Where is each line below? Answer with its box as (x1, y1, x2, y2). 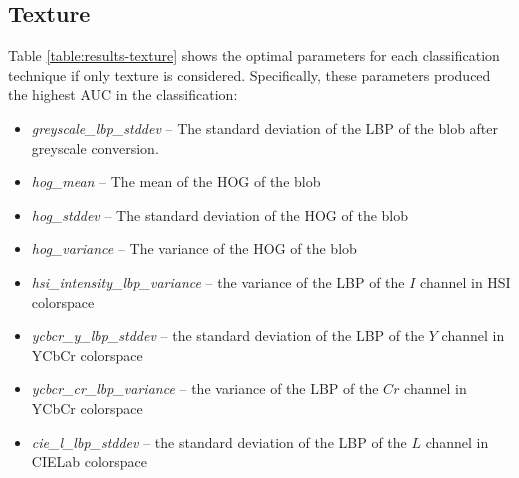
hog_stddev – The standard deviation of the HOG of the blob (31, 204, 409, 225)
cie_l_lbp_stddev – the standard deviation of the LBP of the (31, 431, 407, 452)
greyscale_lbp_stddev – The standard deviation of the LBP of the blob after (31, 117, 499, 138)
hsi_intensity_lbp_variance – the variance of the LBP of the (31, 271, 405, 292)
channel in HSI (420, 271, 511, 292)
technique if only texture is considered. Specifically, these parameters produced (8, 64, 491, 85)
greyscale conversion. (31, 137, 159, 158)
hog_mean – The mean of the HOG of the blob (31, 171, 321, 192)
